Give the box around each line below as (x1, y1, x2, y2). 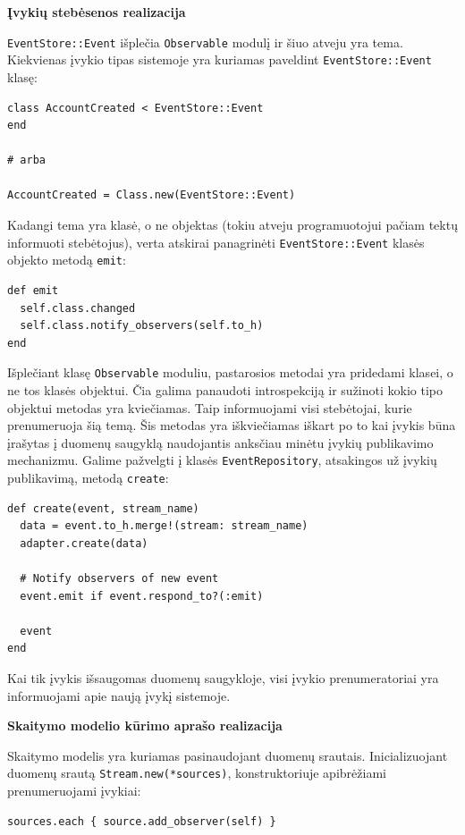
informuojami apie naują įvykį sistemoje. (7, 686, 231, 704)
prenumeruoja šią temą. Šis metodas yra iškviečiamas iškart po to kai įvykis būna (7, 416, 456, 434)
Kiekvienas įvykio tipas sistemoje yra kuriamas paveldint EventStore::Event (7, 50, 432, 69)
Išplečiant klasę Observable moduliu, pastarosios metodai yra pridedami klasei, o (7, 363, 453, 382)
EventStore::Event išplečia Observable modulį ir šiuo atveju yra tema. (7, 32, 403, 51)
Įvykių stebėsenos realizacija (7, 3, 186, 21)
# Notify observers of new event (20, 572, 219, 586)
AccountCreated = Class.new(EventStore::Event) (7, 189, 296, 202)
